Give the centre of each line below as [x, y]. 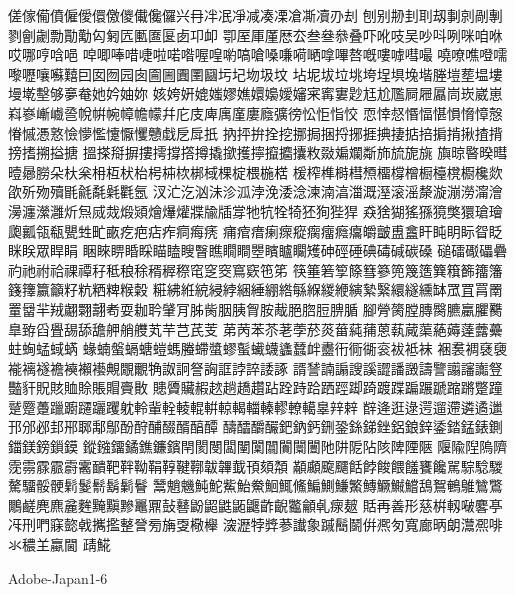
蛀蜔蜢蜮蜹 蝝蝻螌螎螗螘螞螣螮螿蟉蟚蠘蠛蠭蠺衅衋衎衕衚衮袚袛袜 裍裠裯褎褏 [258, 348]
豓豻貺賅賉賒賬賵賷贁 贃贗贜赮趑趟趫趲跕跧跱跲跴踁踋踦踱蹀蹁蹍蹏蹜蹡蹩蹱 [255, 387]
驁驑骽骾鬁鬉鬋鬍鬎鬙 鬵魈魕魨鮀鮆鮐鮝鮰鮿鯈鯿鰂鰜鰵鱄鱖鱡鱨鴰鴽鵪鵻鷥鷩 [255, 485]
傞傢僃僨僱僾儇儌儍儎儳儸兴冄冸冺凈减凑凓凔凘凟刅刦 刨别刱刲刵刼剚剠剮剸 [255, 15]
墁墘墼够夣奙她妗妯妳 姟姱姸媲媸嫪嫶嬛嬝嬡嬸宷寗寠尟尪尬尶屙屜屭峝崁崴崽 [255, 93]
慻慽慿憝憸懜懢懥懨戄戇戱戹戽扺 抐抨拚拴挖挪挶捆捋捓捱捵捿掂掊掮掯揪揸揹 [255, 132]
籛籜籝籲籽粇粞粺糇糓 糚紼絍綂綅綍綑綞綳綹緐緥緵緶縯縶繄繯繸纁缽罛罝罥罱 [255, 289]
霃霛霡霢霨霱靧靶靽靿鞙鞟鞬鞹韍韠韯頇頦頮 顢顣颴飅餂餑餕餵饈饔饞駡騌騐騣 [255, 465]
